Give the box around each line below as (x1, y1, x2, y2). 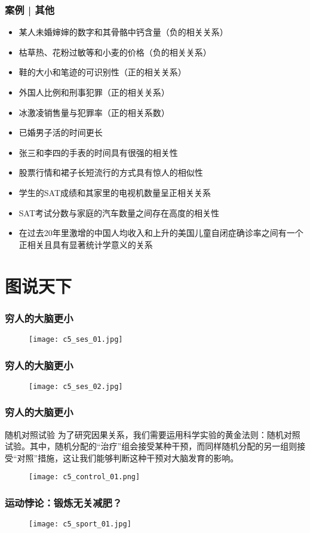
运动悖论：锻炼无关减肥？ (5, 495, 122, 510)
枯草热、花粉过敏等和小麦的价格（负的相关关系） (19, 45, 211, 58)
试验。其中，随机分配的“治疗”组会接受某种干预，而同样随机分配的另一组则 (5, 440, 297, 452)
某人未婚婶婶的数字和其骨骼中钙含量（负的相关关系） (19, 26, 228, 38)
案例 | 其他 (5, 2, 55, 17)
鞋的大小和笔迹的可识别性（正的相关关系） (19, 66, 186, 78)
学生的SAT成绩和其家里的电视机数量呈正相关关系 (19, 186, 211, 198)
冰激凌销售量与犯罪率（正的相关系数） (19, 106, 170, 118)
